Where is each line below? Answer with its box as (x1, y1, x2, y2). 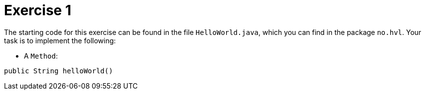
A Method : (24, 51, 58, 60)
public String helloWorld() (4, 66, 113, 75)
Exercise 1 (4, 2, 72, 19)
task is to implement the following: (4, 36, 116, 45)
